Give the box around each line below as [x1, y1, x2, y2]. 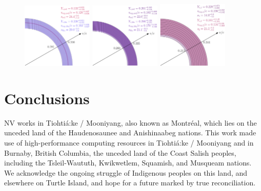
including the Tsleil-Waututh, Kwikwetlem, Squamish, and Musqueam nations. [4, 157, 252, 168]
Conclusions [4, 87, 90, 108]
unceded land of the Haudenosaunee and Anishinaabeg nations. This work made [4, 127, 256, 138]
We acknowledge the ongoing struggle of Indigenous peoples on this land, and [4, 167, 248, 178]
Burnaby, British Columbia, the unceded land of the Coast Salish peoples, [4, 147, 236, 158]
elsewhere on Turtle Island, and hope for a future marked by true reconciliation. [4, 177, 256, 188]
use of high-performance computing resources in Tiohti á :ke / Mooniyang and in [4, 137, 254, 148]
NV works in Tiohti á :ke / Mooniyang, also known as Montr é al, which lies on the [4, 117, 257, 128]
